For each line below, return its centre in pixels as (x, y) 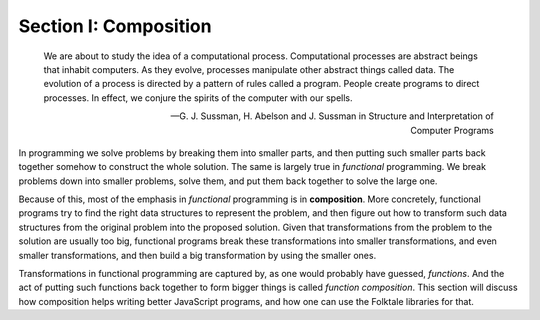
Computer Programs (452, 130)
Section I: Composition (115, 26)
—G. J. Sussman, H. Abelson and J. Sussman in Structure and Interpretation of (332, 116)
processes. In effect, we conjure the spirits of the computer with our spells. (198, 97)
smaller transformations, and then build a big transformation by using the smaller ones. (197, 255)
